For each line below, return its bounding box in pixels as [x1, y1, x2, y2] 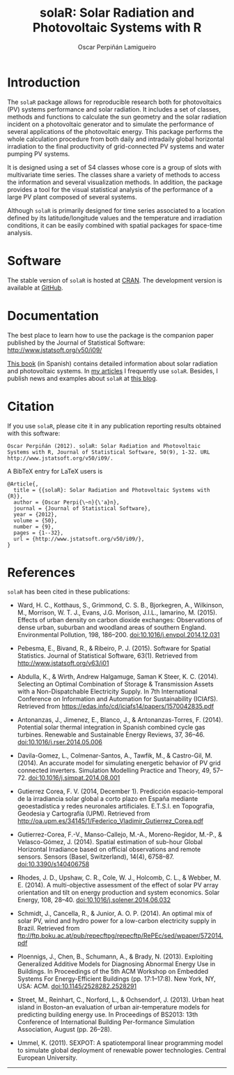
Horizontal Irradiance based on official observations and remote [17, 845, 201, 854]
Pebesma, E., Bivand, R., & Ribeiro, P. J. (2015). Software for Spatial [17, 644, 211, 653]
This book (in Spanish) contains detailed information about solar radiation [7, 359, 218, 368]
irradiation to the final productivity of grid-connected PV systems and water [7, 142, 225, 151]
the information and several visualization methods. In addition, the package [7, 178, 223, 186]
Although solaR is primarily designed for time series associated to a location [7, 206, 225, 214]
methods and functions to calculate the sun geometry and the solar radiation [7, 112, 227, 121]
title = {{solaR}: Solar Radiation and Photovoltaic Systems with [13, 486, 210, 493]
